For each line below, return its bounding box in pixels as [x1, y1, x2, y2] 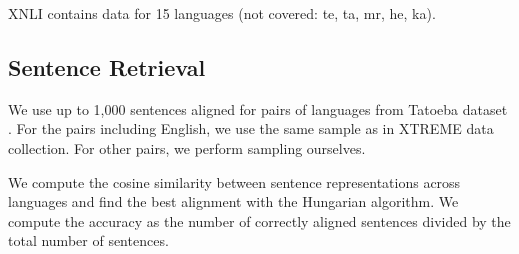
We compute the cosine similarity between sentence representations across [8, 171, 461, 192]
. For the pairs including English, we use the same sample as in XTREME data [8, 118, 494, 139]
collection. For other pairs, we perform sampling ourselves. [8, 137, 366, 158]
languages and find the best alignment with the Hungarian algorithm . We [8, 191, 459, 212]
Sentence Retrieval [8, 51, 206, 82]
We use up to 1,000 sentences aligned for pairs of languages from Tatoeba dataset [8, 98, 508, 119]
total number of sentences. [8, 230, 169, 251]
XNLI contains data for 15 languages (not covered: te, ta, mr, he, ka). [8, 3, 436, 23]
